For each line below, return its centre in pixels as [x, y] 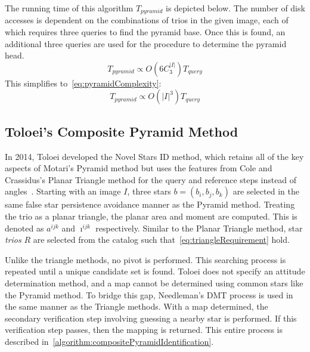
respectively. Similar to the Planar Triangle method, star [199, 228]
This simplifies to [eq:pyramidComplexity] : [83, 83]
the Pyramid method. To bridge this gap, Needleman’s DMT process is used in [149, 294]
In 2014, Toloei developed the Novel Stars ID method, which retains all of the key [154, 156]
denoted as [24, 228]
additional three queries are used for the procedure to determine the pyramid [146, 43]
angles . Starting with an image [63, 191]
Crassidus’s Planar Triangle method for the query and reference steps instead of [151, 179]
